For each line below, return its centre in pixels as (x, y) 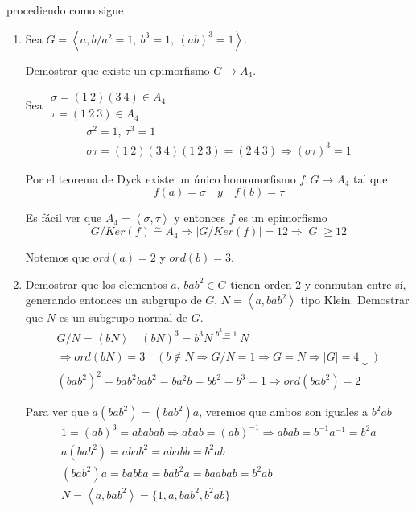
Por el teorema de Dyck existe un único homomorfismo (161, 178)
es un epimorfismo (283, 218)
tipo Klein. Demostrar (355, 300)
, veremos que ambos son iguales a (284, 412)
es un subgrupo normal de (124, 317)
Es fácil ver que (64, 218)
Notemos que (58, 257)
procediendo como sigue (65, 10)
